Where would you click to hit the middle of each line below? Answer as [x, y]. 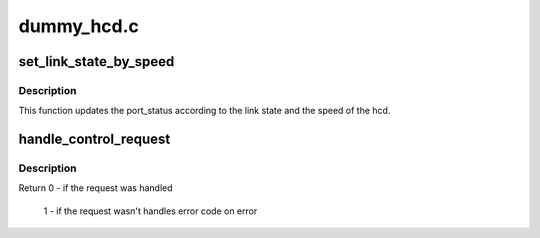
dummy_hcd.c [79, 26]
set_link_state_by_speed [96, 61]
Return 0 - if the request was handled [96, 188]
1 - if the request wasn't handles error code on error [150, 211]
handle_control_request [94, 139]
